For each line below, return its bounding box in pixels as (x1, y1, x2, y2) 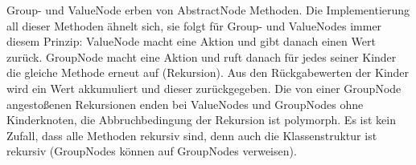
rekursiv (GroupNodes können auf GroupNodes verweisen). (6, 143, 297, 159)
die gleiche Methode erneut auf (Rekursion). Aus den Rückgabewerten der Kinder (6, 64, 410, 81)
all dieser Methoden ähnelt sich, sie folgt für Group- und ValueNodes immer (6, 17, 382, 34)
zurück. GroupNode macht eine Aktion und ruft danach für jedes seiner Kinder (6, 48, 397, 65)
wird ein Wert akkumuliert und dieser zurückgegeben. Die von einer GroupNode (6, 79, 402, 96)
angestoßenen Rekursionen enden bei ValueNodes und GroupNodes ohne (6, 95, 364, 112)
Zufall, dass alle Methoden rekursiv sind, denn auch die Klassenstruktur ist (6, 127, 377, 143)
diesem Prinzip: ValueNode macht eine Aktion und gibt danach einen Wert (6, 33, 376, 50)
